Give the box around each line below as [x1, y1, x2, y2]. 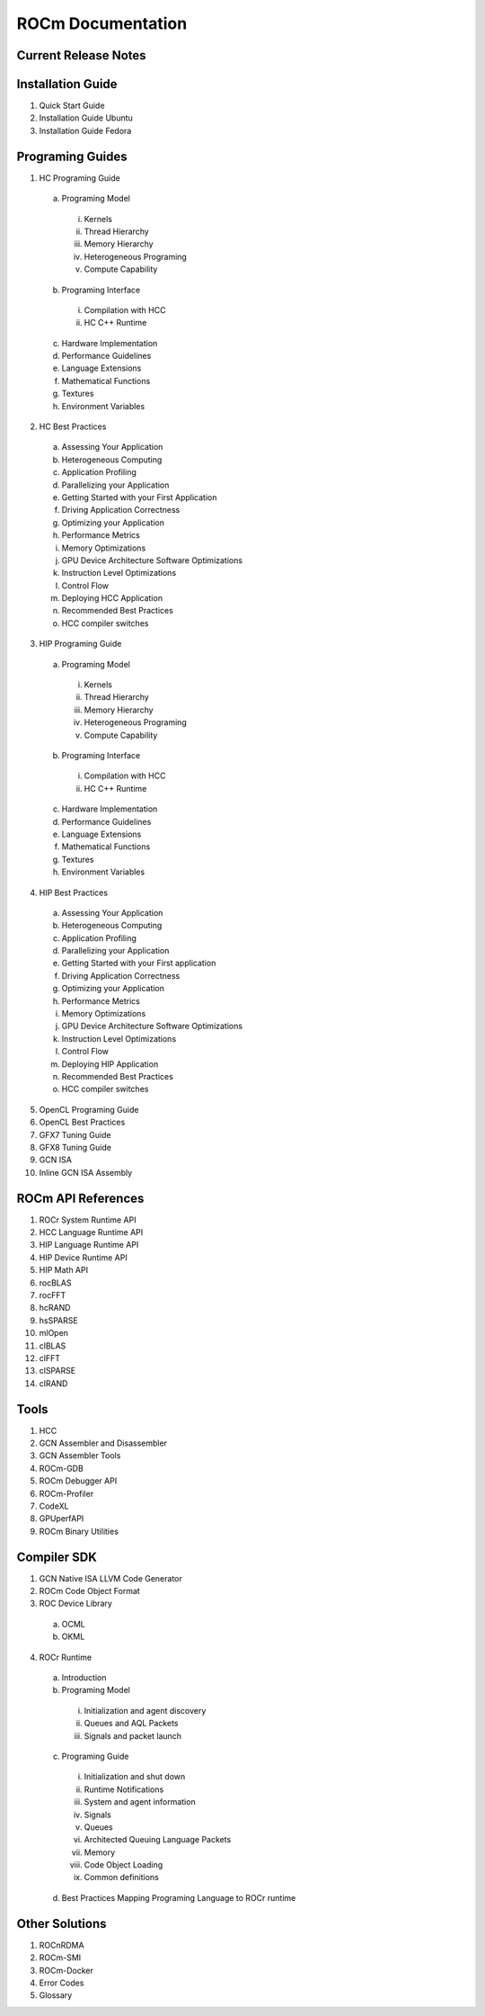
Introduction [61, 1671, 107, 1682]
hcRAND [39, 1303, 71, 1313]
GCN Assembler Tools [39, 1450, 121, 1461]
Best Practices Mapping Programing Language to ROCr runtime [61, 1892, 296, 1903]
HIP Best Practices [39, 887, 108, 898]
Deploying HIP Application [61, 1058, 159, 1070]
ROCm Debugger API [39, 1475, 118, 1486]
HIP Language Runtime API [39, 1240, 139, 1250]
